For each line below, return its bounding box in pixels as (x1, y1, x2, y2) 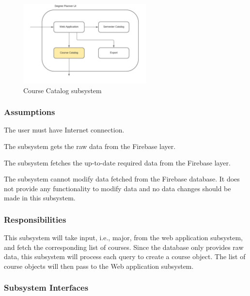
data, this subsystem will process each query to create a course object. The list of (4, 251, 246, 262)
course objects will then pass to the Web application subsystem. (4, 261, 194, 271)
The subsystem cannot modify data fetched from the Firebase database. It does (4, 174, 240, 184)
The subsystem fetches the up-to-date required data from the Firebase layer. (4, 157, 231, 167)
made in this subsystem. (4, 193, 76, 203)
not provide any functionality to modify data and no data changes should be (4, 183, 231, 193)
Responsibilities (4, 213, 66, 225)
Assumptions (4, 106, 55, 118)
